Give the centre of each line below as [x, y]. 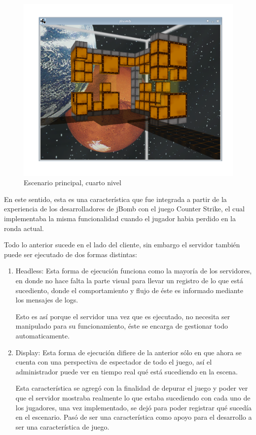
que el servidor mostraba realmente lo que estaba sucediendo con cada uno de [133, 397]
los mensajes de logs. [47, 300]
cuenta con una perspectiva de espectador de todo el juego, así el [114, 362]
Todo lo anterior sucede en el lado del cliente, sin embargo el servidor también [122, 245]
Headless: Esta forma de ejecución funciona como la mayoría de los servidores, [134, 271]
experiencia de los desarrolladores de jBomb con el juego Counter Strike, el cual [124, 209]
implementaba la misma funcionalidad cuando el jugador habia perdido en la [120, 218]
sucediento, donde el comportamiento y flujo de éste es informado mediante [129, 290]
